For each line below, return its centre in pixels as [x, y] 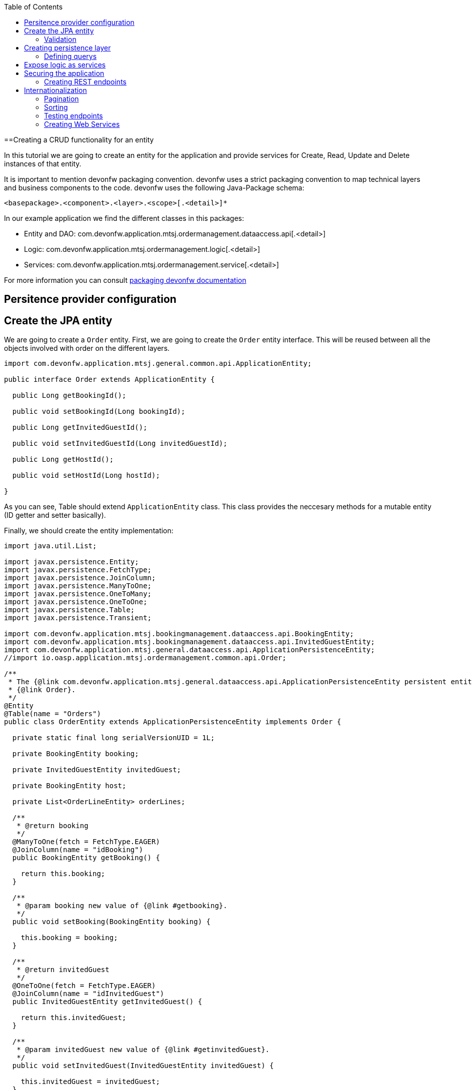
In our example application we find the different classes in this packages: [124, 218]
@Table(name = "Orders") [52, 714]
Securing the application [64, 73]
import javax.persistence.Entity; [71, 562]
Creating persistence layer [67, 48]
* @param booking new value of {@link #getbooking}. [122, 906]
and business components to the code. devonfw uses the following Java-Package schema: [154, 188]
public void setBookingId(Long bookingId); [99, 412]
